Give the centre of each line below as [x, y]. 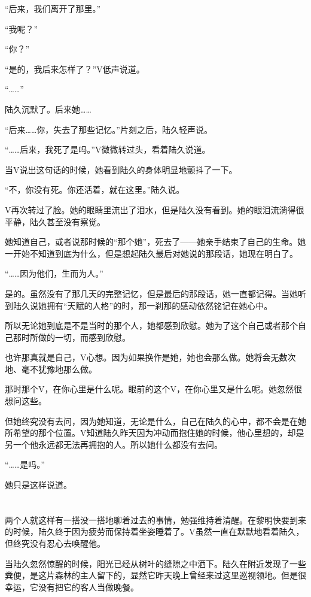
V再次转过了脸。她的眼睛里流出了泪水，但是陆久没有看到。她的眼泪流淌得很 [155, 209]
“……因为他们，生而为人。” [54, 273]
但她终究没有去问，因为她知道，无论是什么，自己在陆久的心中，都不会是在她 [155, 421]
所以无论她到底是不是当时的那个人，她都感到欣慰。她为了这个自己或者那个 [151, 325]
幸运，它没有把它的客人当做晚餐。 [72, 587]
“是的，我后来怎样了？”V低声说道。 [75, 69]
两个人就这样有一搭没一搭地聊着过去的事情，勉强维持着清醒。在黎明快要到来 [155, 519]
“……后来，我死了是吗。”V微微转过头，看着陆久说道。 [108, 149]
